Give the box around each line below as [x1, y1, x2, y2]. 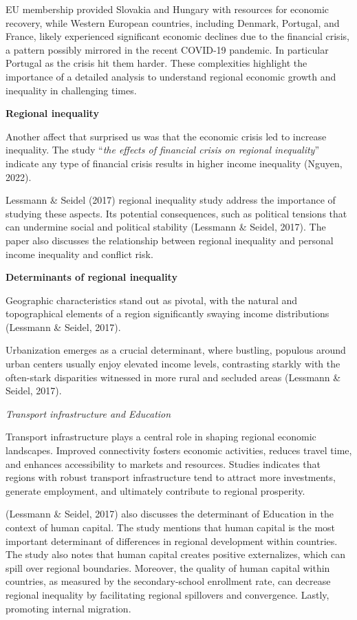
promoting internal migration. [6, 601, 131, 615]
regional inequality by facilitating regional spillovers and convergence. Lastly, [6, 587, 329, 601]
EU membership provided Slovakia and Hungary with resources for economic [6, 2, 329, 16]
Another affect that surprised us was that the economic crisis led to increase [6, 129, 327, 143]
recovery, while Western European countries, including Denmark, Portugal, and [6, 15, 340, 30]
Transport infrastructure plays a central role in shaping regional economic [6, 429, 316, 444]
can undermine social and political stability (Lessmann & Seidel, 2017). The [6, 220, 326, 234]
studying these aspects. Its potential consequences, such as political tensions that [6, 206, 347, 220]
